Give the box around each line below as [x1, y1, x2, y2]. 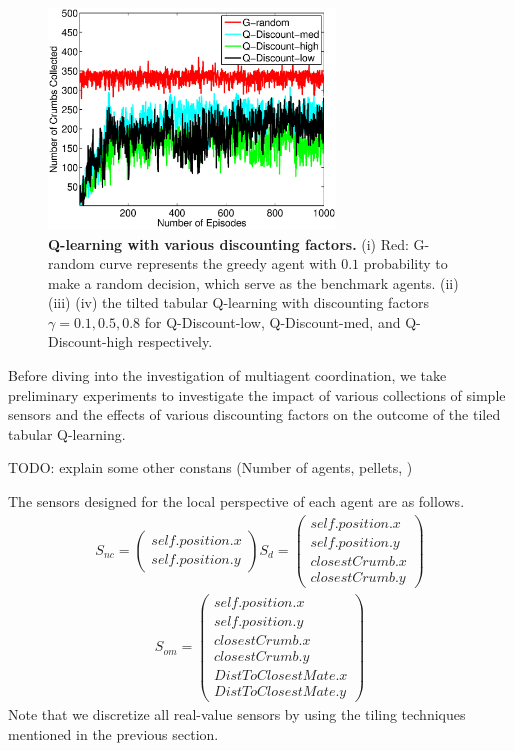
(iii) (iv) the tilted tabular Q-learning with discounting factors [48, 292, 430, 313]
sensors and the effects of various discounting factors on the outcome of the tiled [8, 404, 501, 425]
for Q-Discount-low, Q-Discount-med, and [144, 311, 401, 332]
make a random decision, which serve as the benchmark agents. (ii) [48, 272, 459, 293]
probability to [363, 253, 448, 274]
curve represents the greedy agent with [99, 253, 337, 274]
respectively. [137, 331, 213, 352]
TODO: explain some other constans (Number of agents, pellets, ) [8, 457, 413, 478]
